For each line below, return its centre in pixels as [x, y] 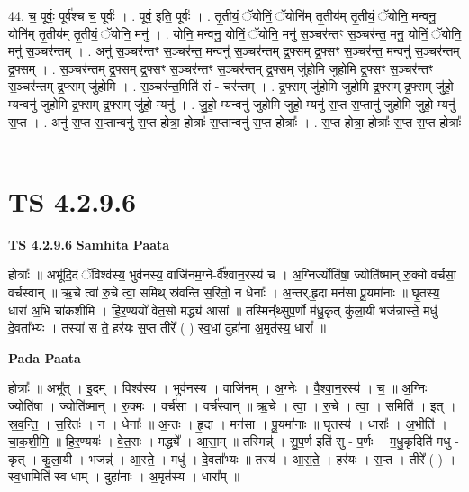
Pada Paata [45, 357]
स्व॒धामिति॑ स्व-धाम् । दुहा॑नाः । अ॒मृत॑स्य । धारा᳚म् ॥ [124, 476]
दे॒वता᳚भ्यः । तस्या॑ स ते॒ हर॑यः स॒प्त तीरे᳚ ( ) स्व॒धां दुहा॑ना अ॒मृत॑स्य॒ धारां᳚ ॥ [167, 328]
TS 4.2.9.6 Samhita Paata [89, 244]
